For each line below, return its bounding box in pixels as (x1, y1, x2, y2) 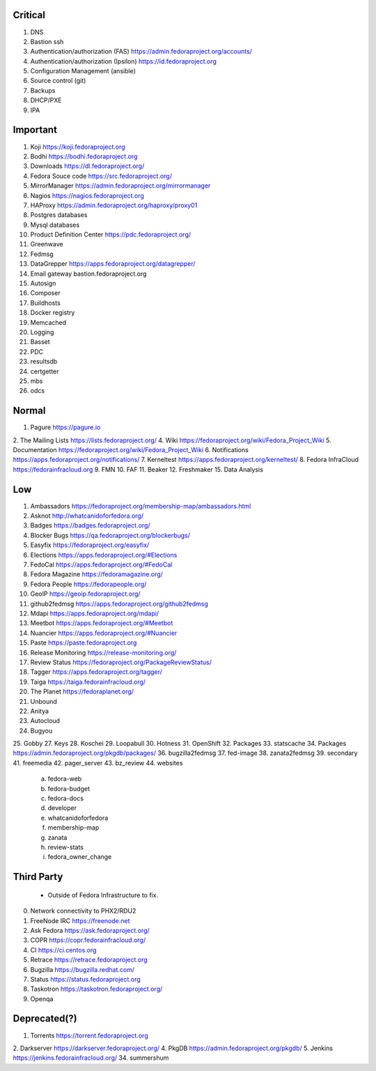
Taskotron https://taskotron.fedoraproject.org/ (30, 984, 163, 994)
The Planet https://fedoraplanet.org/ (30, 687, 134, 696)
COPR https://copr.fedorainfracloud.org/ (30, 936, 146, 945)
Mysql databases (30, 220, 80, 229)
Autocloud (30, 717, 61, 725)
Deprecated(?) (13, 1012, 78, 1025)
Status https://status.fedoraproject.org (30, 975, 141, 983)
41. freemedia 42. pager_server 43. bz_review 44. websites (13, 758, 183, 767)
